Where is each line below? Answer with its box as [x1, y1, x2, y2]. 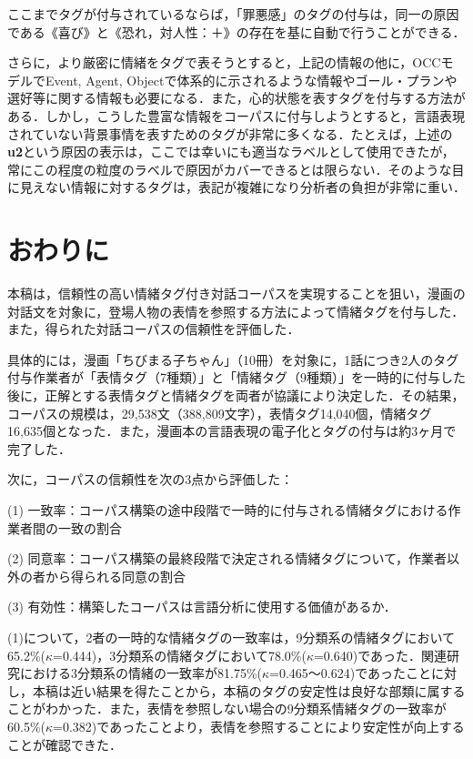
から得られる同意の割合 [45, 566, 186, 585]
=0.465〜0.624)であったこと [269, 663, 432, 683]
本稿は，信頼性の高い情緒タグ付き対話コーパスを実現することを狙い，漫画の [7, 284, 466, 303]
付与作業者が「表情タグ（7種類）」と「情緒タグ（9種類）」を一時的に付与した [7, 368, 466, 387]
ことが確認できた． [7, 734, 122, 754]
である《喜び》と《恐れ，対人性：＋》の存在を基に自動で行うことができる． [7, 22, 466, 41]
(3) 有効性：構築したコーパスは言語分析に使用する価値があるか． [7, 597, 397, 616]
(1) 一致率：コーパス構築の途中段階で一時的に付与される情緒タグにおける [7, 501, 448, 519]
